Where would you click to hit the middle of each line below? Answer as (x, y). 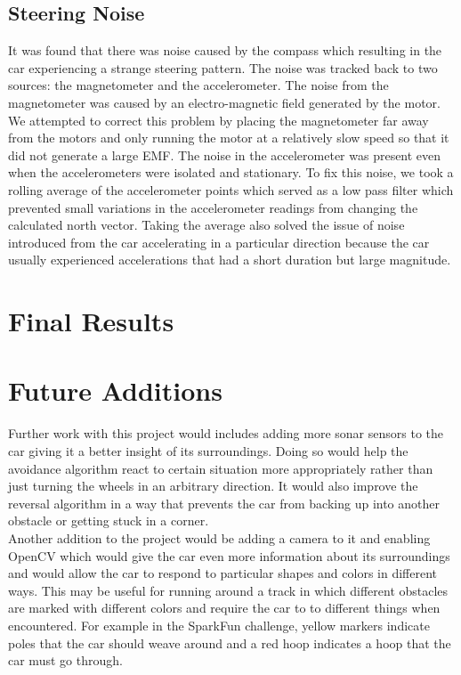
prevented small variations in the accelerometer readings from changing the (213, 207)
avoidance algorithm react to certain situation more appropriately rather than (221, 468)
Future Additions (115, 390)
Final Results (91, 321)
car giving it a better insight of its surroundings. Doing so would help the (208, 451)
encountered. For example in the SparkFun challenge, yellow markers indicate (219, 625)
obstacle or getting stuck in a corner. (109, 520)
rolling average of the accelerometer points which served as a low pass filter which (231, 189)
